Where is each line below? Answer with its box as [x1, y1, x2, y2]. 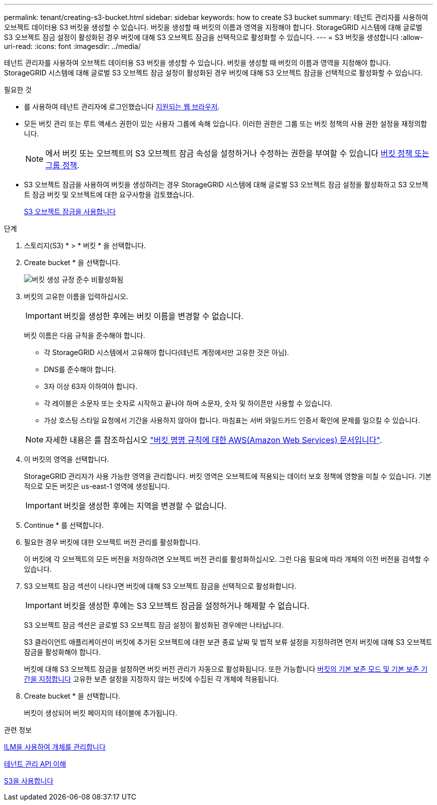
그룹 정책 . [45, 160, 80, 170]
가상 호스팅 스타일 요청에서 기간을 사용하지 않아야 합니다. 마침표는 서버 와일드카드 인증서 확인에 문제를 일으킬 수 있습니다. [44, 416, 420, 424]
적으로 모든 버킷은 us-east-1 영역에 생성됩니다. [24, 482, 170, 490]
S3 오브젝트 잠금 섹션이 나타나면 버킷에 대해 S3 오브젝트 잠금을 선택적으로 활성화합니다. [24, 582, 297, 590]
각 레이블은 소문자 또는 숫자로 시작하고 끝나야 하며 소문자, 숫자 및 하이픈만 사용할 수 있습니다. [44, 399, 333, 407]
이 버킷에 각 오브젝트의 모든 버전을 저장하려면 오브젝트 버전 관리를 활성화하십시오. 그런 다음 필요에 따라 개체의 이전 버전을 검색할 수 [24, 555, 430, 563]
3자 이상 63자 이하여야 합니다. [44, 382, 138, 391]
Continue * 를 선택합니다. [24, 521, 104, 529]
